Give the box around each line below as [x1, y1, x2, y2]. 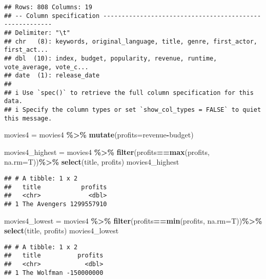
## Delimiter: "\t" [4, 29, 70, 36]
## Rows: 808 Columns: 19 [4, 4, 92, 11]
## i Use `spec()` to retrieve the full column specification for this [4, 89, 254, 96]
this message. [4, 114, 52, 122]
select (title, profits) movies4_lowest [4, 225, 119, 236]
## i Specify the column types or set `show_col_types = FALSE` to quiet [4, 106, 261, 113]
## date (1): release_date [4, 72, 100, 79]
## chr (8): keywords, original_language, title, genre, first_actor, [4, 37, 257, 45]
